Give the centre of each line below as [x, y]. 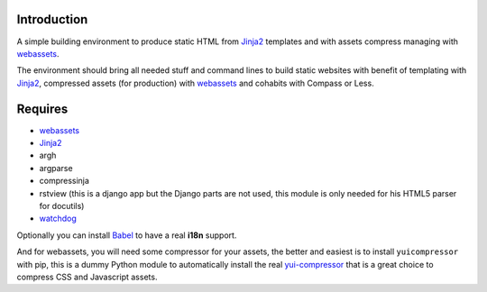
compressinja [64, 181]
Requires [42, 109]
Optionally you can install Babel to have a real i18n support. [127, 235]
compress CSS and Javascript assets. [87, 277]
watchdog [58, 219]
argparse [56, 168]
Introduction [52, 19]
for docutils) [62, 205]
